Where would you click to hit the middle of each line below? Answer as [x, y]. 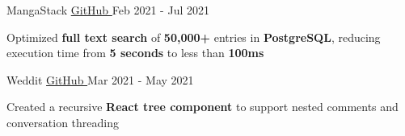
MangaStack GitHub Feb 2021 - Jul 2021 [108, 10]
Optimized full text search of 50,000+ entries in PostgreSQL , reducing [194, 37]
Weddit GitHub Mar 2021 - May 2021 [100, 79]
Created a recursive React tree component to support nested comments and [202, 107]
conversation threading [63, 122]
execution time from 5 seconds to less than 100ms [135, 53]
